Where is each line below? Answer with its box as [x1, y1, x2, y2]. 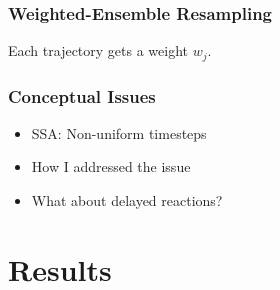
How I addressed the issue [31, 156, 191, 177]
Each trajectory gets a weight [8, 40, 188, 61]
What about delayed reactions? [31, 190, 223, 211]
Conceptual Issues [8, 83, 156, 108]
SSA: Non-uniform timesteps [31, 122, 207, 143]
